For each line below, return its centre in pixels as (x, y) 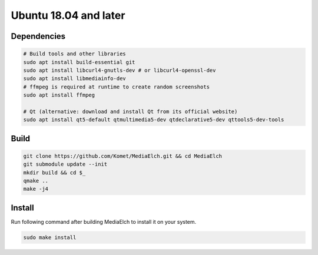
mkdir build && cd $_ (54, 173)
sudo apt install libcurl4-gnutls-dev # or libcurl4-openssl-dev (120, 70)
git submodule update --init (65, 164)
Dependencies (38, 36)
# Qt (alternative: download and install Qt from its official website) (130, 111)
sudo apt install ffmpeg (59, 95)
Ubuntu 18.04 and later (68, 15)
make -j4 (36, 189)
